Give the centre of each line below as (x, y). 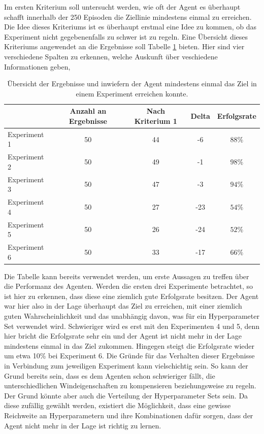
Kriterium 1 (156, 121)
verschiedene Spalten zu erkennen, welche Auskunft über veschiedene (111, 56)
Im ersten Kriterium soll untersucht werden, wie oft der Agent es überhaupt (122, 7)
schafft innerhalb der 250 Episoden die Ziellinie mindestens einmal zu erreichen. (128, 16)
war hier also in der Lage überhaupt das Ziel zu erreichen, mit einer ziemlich (123, 306)
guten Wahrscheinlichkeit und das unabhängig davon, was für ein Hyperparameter (132, 316)
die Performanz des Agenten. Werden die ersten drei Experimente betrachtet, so (129, 286)
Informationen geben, (37, 66)
